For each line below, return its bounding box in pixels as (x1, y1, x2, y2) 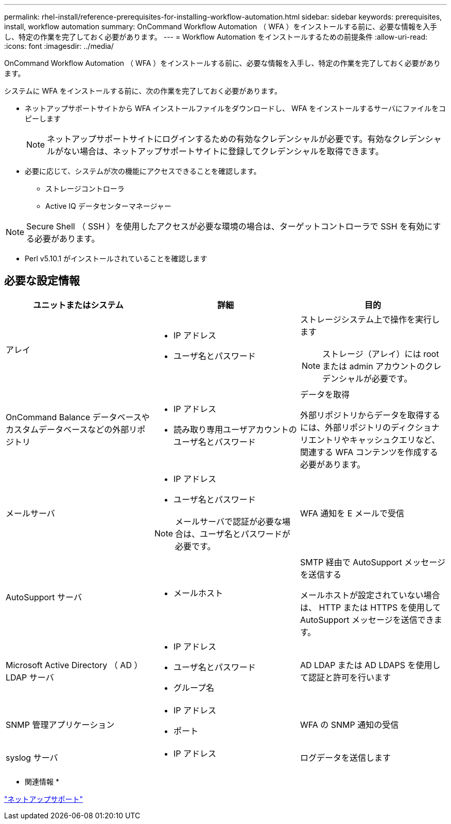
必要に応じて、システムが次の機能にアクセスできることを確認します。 (25, 167, 261, 175)
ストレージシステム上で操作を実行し (300, 314, 440, 325)
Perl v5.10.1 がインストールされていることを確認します (25, 254, 207, 263)
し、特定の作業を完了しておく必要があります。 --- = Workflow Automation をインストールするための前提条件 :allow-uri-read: (4, 32, 428, 41)
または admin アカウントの (322, 361, 425, 371)
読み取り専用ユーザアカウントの (173, 424, 297, 435)
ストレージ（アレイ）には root (322, 348, 439, 359)
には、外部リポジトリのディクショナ (300, 422, 440, 433)
